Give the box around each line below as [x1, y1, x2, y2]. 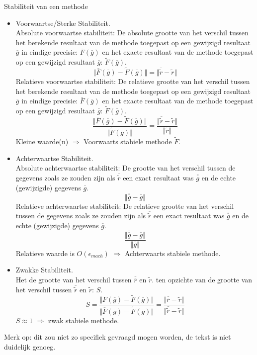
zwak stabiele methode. [48, 315, 119, 325]
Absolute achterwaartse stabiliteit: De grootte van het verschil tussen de [15, 163, 236, 173]
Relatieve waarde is [15, 248, 75, 258]
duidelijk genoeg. [4, 341, 56, 352]
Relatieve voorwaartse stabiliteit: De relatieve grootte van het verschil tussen [15, 76, 250, 86]
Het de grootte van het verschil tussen [15, 274, 132, 285]
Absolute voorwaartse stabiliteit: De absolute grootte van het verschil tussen [15, 27, 249, 38]
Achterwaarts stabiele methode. [124, 248, 221, 258]
